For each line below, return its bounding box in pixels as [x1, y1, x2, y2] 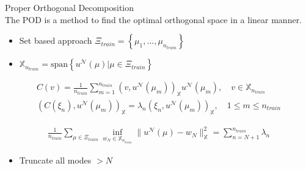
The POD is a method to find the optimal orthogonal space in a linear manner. [5, 13, 302, 26]
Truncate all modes [19, 153, 92, 166]
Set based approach [19, 34, 92, 47]
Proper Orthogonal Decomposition [5, 1, 134, 13]
